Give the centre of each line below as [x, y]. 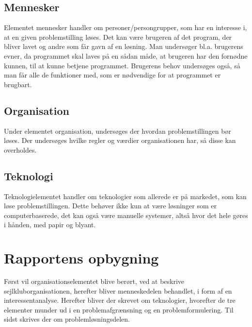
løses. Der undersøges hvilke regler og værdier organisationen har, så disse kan [120, 140]
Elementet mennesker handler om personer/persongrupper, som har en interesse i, [126, 27]
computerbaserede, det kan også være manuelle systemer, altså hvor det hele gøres [126, 215]
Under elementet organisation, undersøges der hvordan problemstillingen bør [118, 131]
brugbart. [18, 84]
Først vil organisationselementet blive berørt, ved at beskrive [94, 281]
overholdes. [20, 149]
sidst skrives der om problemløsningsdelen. [67, 319]
